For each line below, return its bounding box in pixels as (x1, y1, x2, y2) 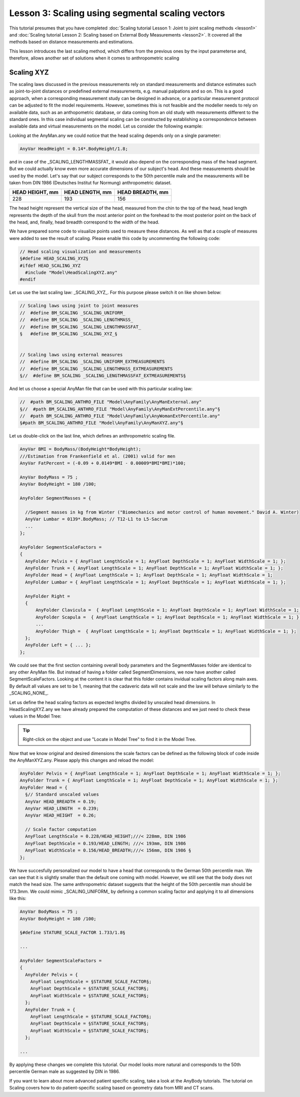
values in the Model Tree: (9, 713, 62, 719)
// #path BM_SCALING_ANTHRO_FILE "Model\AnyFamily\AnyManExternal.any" (19, 399, 202, 405)
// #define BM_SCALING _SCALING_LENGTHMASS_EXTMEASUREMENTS (19, 365, 173, 371)
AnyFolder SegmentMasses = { (19, 495, 91, 501)
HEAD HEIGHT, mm (12, 189, 58, 196)
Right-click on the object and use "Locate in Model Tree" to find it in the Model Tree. (22, 736, 196, 742)
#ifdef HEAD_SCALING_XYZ (19, 262, 81, 268)
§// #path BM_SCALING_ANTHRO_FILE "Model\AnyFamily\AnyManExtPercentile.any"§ (19, 406, 220, 412)
